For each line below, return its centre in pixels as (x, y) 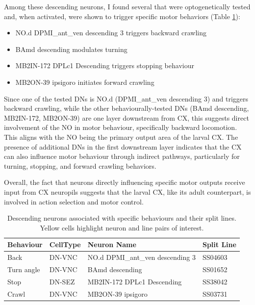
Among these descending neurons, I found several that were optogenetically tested (127, 6)
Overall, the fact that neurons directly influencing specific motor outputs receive (125, 182)
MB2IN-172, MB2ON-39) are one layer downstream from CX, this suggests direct (127, 117)
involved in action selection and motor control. (74, 201)
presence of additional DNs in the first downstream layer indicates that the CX (123, 146)
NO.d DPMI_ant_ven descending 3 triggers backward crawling (111, 33)
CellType (65, 244)
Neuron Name (112, 244)
